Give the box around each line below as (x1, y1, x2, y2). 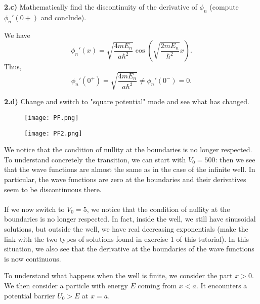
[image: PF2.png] (24, 129, 82, 137)
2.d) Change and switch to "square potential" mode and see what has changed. (4, 96, 249, 107)
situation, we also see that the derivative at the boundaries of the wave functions (4, 243, 254, 254)
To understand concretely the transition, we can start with (4, 154, 186, 164)
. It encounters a (196, 280, 247, 290)
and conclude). (40, 12, 86, 22)
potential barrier (4, 290, 55, 300)
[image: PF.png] (24, 114, 79, 121)
